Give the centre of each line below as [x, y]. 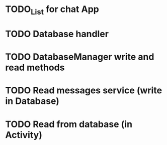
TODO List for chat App [52, 10]
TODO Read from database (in [69, 124]
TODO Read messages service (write [84, 91]
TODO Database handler [57, 34]
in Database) [32, 101]
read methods [35, 67]
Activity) [24, 135]
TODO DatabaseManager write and [80, 57]
